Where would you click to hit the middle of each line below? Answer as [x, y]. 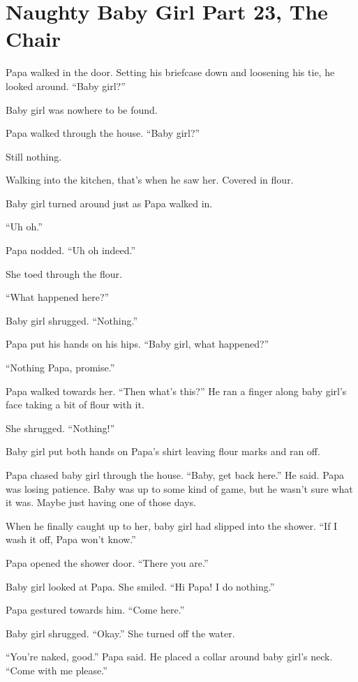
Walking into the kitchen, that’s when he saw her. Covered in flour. [150, 180]
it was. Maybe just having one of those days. [101, 502]
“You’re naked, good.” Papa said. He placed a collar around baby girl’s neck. [169, 657]
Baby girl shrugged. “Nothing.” [72, 320]
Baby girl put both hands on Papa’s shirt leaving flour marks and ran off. [163, 451]
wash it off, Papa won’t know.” [71, 539]
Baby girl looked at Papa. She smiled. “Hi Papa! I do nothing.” [140, 586]
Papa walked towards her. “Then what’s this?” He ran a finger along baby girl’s [176, 391]
